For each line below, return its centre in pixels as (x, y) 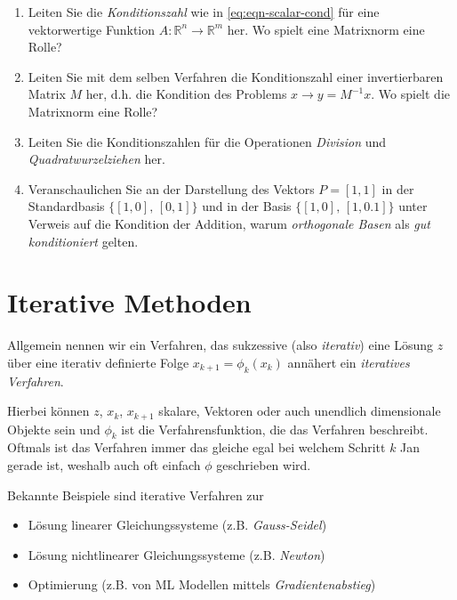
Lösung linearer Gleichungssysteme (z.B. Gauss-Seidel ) (177, 525)
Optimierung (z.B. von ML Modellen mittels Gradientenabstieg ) (202, 584)
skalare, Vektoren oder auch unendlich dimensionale (300, 411)
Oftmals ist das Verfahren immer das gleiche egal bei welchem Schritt (196, 447)
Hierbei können (48, 411)
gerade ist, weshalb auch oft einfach (104, 465)
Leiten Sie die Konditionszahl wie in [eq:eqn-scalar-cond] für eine (204, 12)
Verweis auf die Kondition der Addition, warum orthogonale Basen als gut (229, 223)
